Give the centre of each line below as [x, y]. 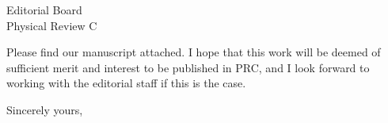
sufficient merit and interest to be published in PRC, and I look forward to [188, 67]
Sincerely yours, [45, 109]
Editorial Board [44, 10]
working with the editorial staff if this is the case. [126, 83]
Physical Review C [52, 25]
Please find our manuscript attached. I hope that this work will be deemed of [194, 52]
